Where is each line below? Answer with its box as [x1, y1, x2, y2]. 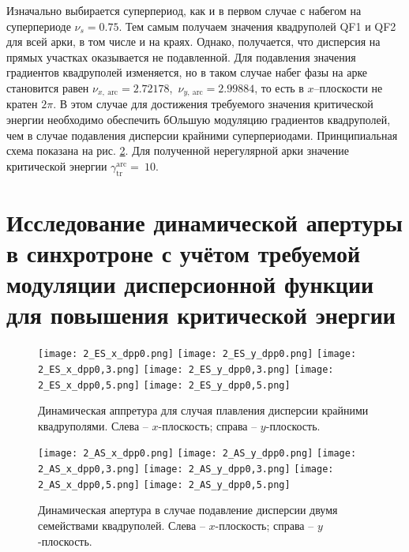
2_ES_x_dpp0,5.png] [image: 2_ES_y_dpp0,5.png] [38, 379, 291, 391]
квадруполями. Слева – [38, 417, 148, 434]
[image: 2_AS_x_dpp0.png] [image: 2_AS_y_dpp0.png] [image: [38, 448, 357, 460]
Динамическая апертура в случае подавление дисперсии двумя [38, 501, 338, 518]
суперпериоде [6, 17, 71, 34]
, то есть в [254, 79, 304, 96]
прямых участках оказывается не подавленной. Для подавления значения [6, 48, 356, 65]
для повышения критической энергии [6, 299, 396, 331]
